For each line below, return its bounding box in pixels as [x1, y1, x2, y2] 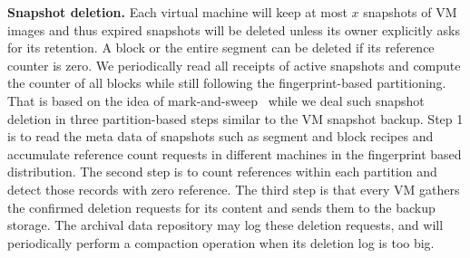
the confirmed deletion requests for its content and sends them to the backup [7, 197, 436, 216]
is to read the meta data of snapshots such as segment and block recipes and [7, 127, 434, 146]
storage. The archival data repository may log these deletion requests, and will [7, 215, 444, 234]
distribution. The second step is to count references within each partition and [7, 162, 437, 181]
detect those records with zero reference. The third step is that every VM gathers [7, 179, 460, 198]
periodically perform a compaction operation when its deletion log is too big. [7, 233, 435, 252]
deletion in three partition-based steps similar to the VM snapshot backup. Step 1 [7, 109, 464, 128]
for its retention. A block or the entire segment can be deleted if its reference [7, 38, 435, 57]
